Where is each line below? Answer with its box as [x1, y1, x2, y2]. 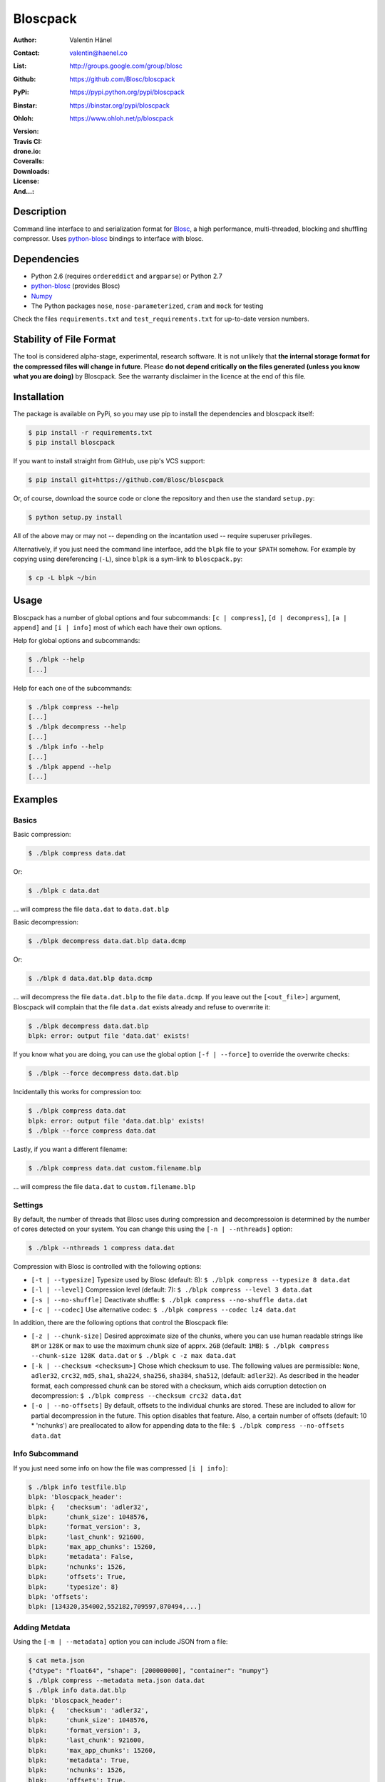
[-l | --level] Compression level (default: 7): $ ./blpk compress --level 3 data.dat [31, 1285, 313, 1294]
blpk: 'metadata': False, [28, 1552, 134, 1561]
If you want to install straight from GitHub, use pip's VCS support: [13, 457, 205, 465]
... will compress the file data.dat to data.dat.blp [13, 905, 170, 914]
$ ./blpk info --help [28, 743, 104, 751]
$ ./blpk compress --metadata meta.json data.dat [28, 1676, 205, 1684]
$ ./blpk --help [28, 656, 86, 664]
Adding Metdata [13, 1622, 71, 1632]
